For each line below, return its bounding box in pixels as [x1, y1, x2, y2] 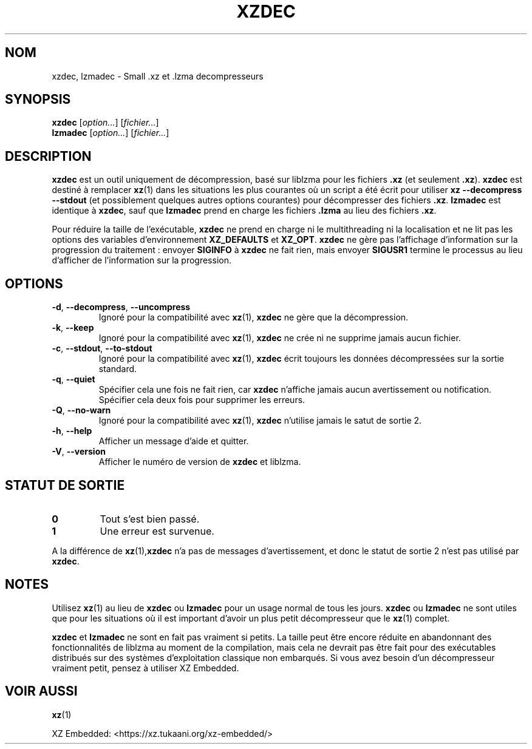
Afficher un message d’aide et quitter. [98, 436, 249, 447]
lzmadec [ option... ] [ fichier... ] [52, 127, 169, 138]
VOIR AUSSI [5, 683, 78, 699]
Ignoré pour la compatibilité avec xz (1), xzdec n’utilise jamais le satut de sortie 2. [98, 415, 422, 426]
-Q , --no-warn [52, 405, 111, 416]
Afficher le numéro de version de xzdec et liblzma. [98, 456, 301, 467]
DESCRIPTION [5, 148, 92, 164]
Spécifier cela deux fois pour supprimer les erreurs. [98, 395, 305, 405]
